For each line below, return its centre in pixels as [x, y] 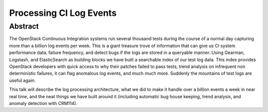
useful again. [22, 80]
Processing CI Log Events [63, 13]
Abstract [24, 26]
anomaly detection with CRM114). [43, 103]
